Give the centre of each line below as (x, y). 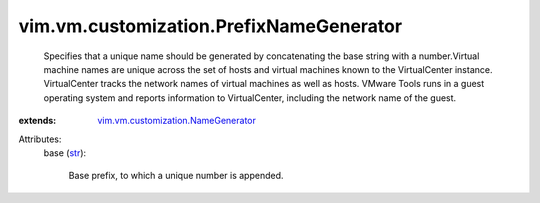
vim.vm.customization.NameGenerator (177, 121)
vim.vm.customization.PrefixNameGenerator (210, 26)
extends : (37, 121)
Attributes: (40, 139)
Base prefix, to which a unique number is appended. (176, 176)
